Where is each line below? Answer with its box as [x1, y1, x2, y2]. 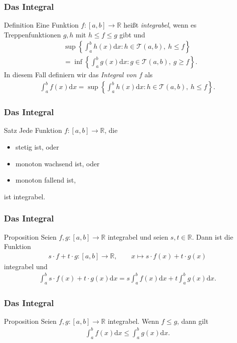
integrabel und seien [107, 231, 168, 242]
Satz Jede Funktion [4, 125, 62, 135]
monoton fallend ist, [15, 175, 76, 185]
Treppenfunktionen [4, 29, 61, 39]
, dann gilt [177, 315, 209, 326]
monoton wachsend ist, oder [15, 158, 100, 168]
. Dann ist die [192, 231, 234, 242]
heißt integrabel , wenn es [123, 20, 197, 30]
